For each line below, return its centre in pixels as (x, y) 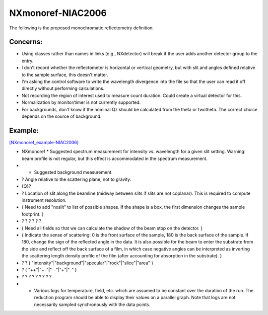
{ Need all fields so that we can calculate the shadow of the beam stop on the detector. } (112, 228)
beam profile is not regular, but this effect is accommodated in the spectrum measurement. (115, 158)
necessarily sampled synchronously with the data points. (92, 304)
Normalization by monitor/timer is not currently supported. (81, 102)
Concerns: (26, 42)
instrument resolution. (44, 200)
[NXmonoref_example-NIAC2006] (44, 142)
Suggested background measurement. (73, 172)
